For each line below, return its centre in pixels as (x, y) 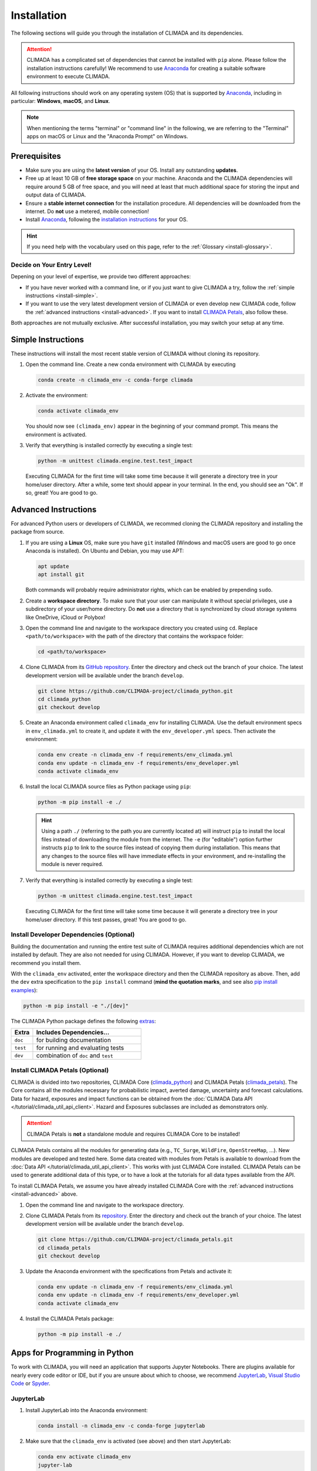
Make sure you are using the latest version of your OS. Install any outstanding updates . (132, 170)
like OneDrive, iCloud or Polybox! (65, 617)
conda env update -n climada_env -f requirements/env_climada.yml (135, 1287)
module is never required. (72, 864)
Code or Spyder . (31, 1383)
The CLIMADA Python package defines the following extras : (83, 1021)
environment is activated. (56, 434)
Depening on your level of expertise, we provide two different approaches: (101, 277)
